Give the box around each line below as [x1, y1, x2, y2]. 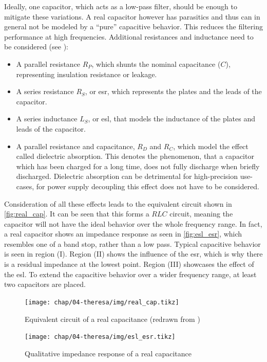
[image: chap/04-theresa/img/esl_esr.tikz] [25, 333, 176, 341]
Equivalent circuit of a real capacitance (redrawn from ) [25, 313, 200, 324]
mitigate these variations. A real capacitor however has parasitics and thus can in [4, 11, 260, 22]
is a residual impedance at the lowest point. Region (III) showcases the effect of [4, 259, 254, 269]
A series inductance [16, 113, 78, 124]
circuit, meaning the [169, 208, 233, 219]
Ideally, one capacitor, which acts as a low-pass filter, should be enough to [4, 1, 237, 11]
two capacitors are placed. [4, 279, 86, 289]
